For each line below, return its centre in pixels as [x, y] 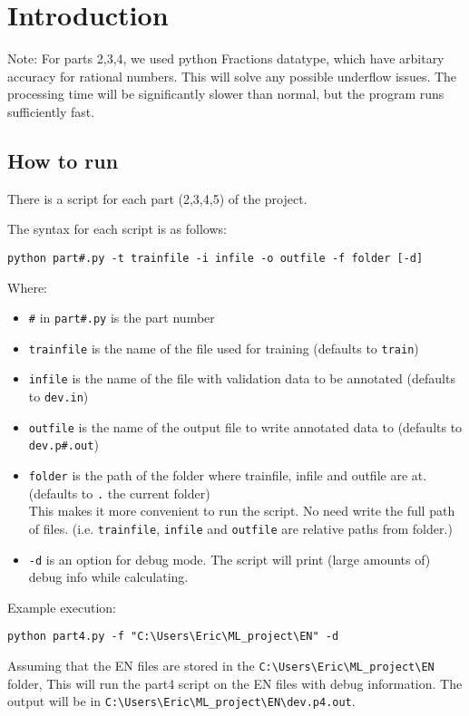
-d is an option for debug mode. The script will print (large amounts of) [230, 559]
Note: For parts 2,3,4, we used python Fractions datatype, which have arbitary [226, 58]
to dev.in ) [59, 397]
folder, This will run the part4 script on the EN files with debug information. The [235, 683]
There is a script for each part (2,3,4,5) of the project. [157, 198]
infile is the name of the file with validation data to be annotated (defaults [242, 378]
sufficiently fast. [51, 111]
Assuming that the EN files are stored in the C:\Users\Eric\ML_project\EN [221, 666]
